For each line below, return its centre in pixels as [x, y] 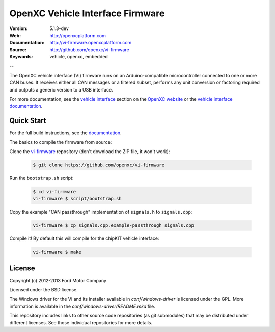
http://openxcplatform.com [78, 35]
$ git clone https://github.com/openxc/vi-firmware [99, 165]
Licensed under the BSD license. [44, 290]
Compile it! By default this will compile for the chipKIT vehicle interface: [84, 238]
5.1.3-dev [59, 28]
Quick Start [28, 121]
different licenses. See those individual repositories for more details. [81, 322]
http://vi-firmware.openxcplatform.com [91, 43]
